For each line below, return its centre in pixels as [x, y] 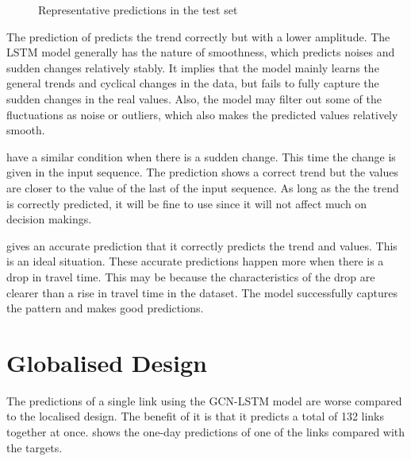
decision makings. [49, 219]
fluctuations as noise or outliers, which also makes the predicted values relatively [202, 114]
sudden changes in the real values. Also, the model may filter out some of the [194, 98]
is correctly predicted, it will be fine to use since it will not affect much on [187, 203]
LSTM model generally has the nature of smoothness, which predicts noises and [201, 52]
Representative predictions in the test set [138, 10]
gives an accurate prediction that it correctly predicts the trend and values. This [202, 245]
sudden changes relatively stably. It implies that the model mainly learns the [193, 67]
